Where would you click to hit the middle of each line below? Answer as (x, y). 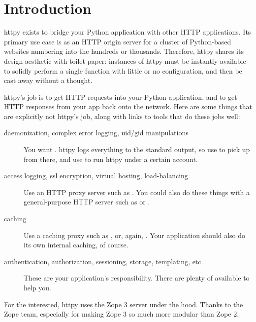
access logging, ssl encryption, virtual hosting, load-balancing (96, 176)
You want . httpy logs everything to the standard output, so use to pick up (137, 149)
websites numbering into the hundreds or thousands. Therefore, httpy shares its (124, 51)
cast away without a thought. (48, 80)
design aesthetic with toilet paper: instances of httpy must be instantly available (125, 60)
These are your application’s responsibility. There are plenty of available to (137, 278)
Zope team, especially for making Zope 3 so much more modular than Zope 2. (122, 314)
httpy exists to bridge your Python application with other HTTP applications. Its (128, 32)
